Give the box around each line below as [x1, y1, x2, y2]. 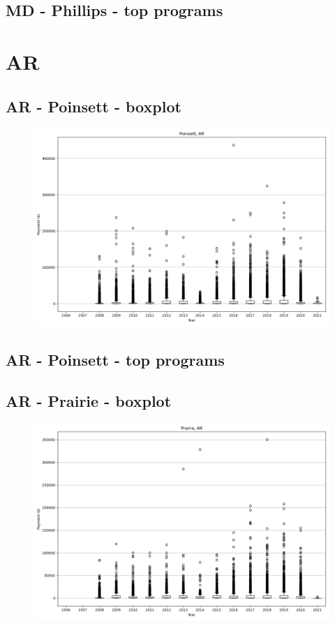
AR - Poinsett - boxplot [6, 95, 181, 117]
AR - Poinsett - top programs [6, 348, 225, 370]
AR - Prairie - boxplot [6, 389, 172, 411]
